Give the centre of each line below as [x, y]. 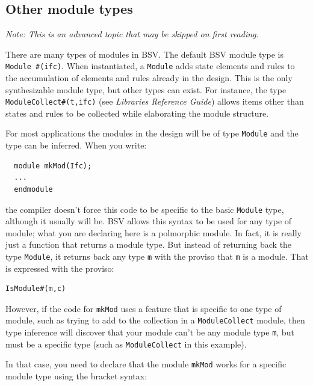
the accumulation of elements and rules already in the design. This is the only [149, 78]
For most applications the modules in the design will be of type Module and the [152, 133]
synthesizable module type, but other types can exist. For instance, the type [146, 89]
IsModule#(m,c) [36, 289]
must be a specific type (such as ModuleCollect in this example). [126, 344]
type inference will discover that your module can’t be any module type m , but [150, 332]
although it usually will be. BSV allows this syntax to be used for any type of [149, 221]
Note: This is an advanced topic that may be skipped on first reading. [132, 34]
